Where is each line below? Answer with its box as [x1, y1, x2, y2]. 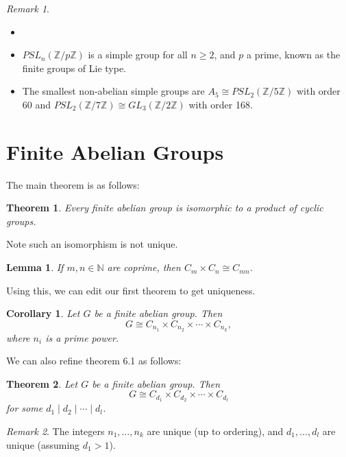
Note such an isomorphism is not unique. [6, 237, 178, 251]
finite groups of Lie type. [22, 60, 127, 75]
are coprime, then [107, 260, 181, 274]
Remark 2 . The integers [6, 423, 105, 438]
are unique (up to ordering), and [147, 423, 284, 438]
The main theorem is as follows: [6, 177, 140, 191]
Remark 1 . [6, 1, 49, 15]
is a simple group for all [88, 47, 188, 62]
